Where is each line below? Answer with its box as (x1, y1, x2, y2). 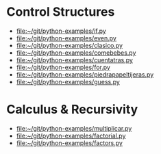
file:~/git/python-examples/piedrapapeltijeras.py (16, 70, 154, 79)
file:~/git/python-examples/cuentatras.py (16, 55, 133, 64)
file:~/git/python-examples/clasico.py (16, 41, 123, 49)
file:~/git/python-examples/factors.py (16, 138, 123, 147)
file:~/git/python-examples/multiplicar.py (16, 124, 132, 132)
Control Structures (6, 4, 115, 20)
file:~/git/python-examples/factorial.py (16, 131, 126, 140)
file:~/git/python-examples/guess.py (16, 77, 121, 86)
